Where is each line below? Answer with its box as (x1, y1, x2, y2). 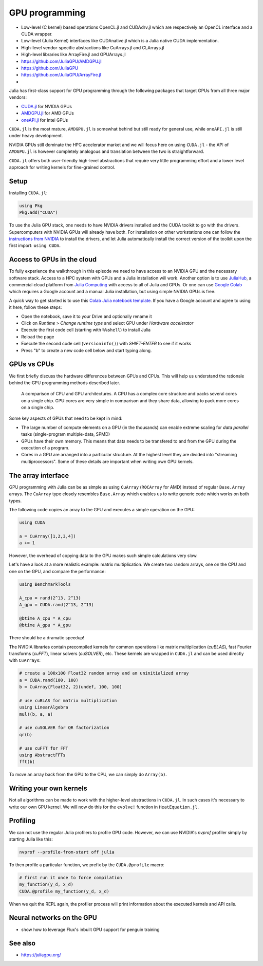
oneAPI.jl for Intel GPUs (21, 117, 68, 123)
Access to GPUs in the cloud (9, 256, 97, 264)
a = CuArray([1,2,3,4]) (19, 533, 76, 539)
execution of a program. (21, 445, 70, 451)
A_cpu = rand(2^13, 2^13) (19, 595, 81, 601)
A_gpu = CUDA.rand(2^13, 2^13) (19, 602, 94, 607)
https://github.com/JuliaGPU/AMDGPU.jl (21, 58, 102, 64)
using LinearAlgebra (19, 705, 68, 710)
